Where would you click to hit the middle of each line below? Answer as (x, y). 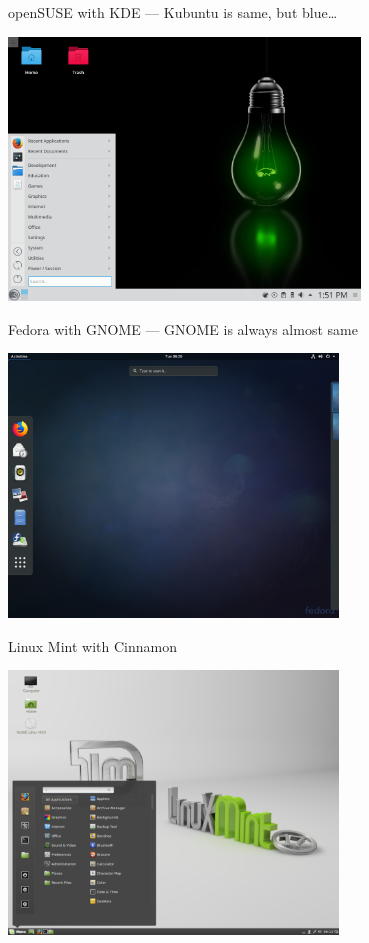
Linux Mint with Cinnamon (93, 645)
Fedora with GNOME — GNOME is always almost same (183, 328)
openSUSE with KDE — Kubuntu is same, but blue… (173, 12)
